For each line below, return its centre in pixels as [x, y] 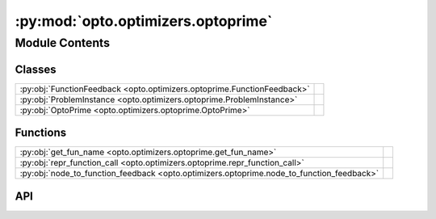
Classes [36, 69]
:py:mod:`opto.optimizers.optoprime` [144, 21]
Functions [41, 133]
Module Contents [63, 43]
